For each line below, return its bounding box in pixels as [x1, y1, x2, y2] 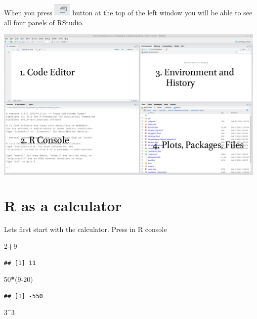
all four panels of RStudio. [4, 17, 84, 27]
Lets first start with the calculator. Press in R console [4, 224, 167, 234]
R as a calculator [4, 195, 122, 216]
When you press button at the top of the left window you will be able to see [4, 7, 253, 17]
